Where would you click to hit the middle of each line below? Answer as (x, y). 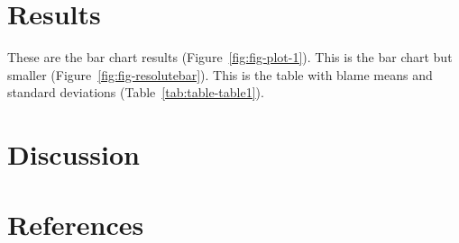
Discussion (73, 154)
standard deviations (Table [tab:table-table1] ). (136, 92)
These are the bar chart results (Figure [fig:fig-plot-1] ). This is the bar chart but (230, 57)
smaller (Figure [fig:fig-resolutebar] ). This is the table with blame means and (220, 74)
